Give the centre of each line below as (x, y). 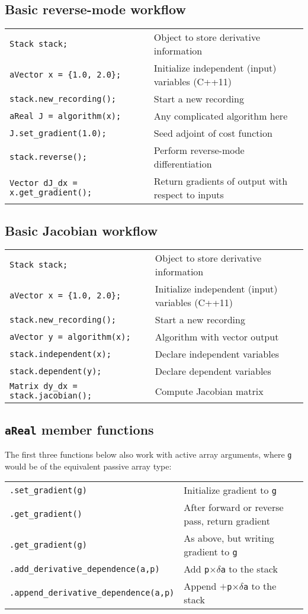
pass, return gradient (227, 521)
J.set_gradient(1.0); (58, 133)
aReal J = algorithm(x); (65, 116)
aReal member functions (79, 429)
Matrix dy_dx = (44, 386)
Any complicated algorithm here (221, 116)
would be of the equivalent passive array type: (88, 466)
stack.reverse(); (48, 157)
